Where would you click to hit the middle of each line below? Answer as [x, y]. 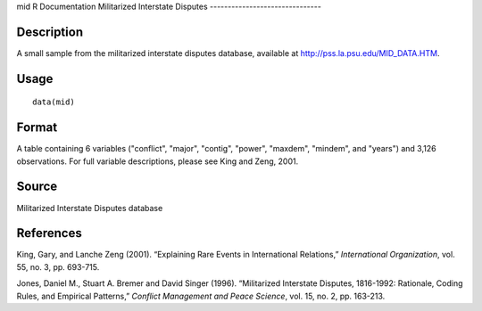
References [49, 233]
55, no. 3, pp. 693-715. [58, 266]
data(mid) [54, 102]
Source [37, 187]
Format [37, 128]
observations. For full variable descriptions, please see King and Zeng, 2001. [158, 161]
